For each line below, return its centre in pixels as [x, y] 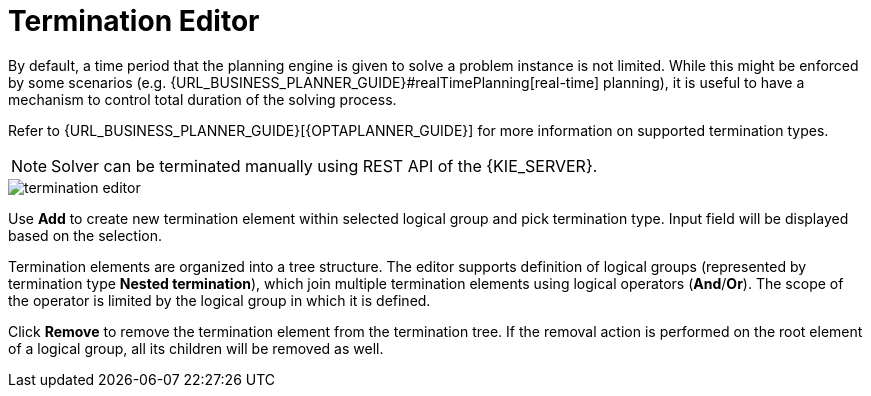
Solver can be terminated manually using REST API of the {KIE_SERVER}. [324, 165]
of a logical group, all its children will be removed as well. [196, 348]
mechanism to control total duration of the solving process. [202, 99]
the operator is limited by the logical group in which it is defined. [219, 300]
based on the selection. [85, 235]
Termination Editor [134, 21]
